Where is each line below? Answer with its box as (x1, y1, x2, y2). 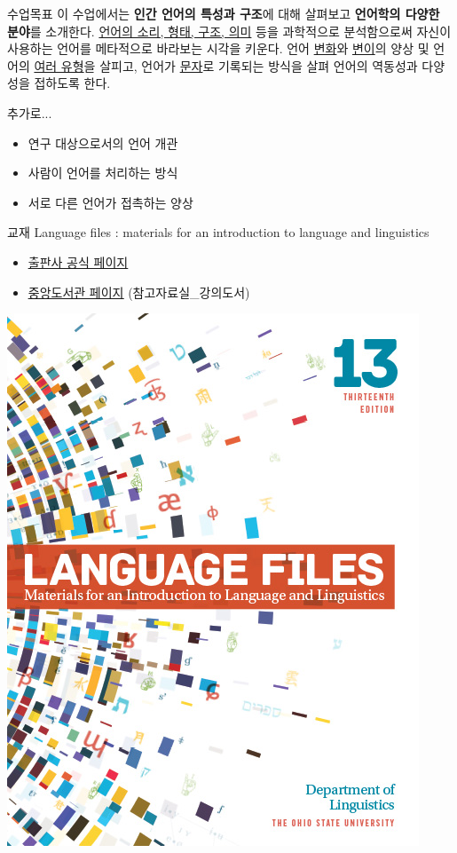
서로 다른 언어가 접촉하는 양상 (28, 193, 193, 211)
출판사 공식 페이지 (28, 252, 129, 271)
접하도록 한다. (34, 74, 111, 92)
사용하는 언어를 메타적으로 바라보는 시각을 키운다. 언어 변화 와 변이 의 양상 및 (7, 39, 429, 58)
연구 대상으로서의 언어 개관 (28, 133, 178, 152)
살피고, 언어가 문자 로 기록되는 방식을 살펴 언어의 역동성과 (99, 56, 418, 75)
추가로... (7, 103, 52, 122)
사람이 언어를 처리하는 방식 (28, 163, 178, 182)
